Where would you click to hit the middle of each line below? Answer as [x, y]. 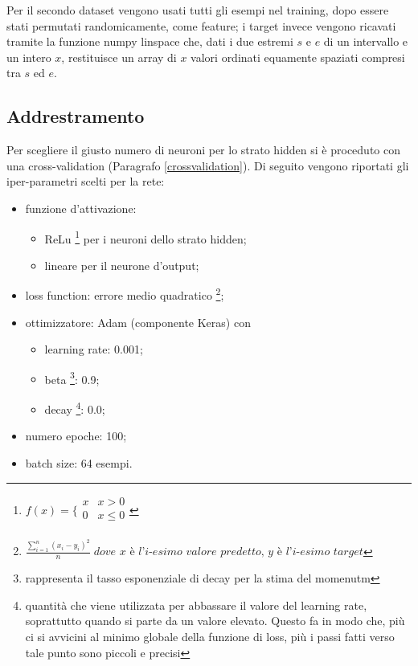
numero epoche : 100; [76, 436]
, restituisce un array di [119, 57]
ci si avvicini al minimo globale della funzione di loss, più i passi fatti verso [210, 636]
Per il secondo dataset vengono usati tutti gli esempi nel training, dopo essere [198, 10]
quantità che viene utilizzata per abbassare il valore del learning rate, [196, 605]
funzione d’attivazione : [81, 208]
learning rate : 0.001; [94, 349]
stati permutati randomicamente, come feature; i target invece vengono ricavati [201, 25]
